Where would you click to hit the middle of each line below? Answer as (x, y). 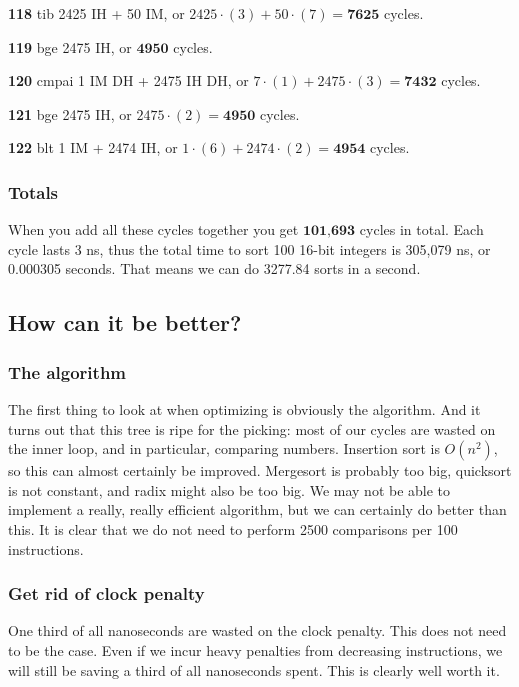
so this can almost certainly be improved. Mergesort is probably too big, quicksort (260, 470)
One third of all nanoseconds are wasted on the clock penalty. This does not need (257, 630)
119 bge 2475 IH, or (70, 46)
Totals (33, 191)
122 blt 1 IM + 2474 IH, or (93, 147)
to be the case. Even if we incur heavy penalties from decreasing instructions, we (255, 649)
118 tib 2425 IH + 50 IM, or (96, 13)
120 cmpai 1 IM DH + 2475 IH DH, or (128, 80)
